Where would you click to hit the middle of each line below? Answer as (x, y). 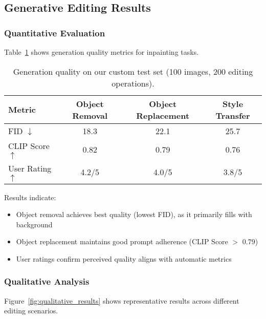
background (34, 224)
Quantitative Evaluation (55, 33)
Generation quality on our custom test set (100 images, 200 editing (133, 71)
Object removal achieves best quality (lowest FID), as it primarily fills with (134, 214)
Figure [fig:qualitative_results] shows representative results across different (122, 300)
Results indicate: (30, 197)
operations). (133, 83)
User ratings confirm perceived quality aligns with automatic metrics (124, 258)
